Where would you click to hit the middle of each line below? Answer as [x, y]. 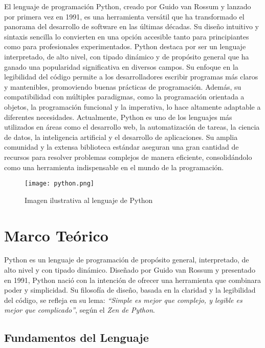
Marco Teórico [56, 235]
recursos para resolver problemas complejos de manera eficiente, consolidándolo [128, 157]
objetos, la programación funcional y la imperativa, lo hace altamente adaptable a [132, 106]
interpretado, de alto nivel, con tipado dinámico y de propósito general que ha [127, 56]
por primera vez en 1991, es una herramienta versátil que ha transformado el [124, 16]
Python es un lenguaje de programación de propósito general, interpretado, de [127, 260]
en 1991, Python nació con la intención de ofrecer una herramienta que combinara [133, 280]
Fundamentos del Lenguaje [76, 337]
